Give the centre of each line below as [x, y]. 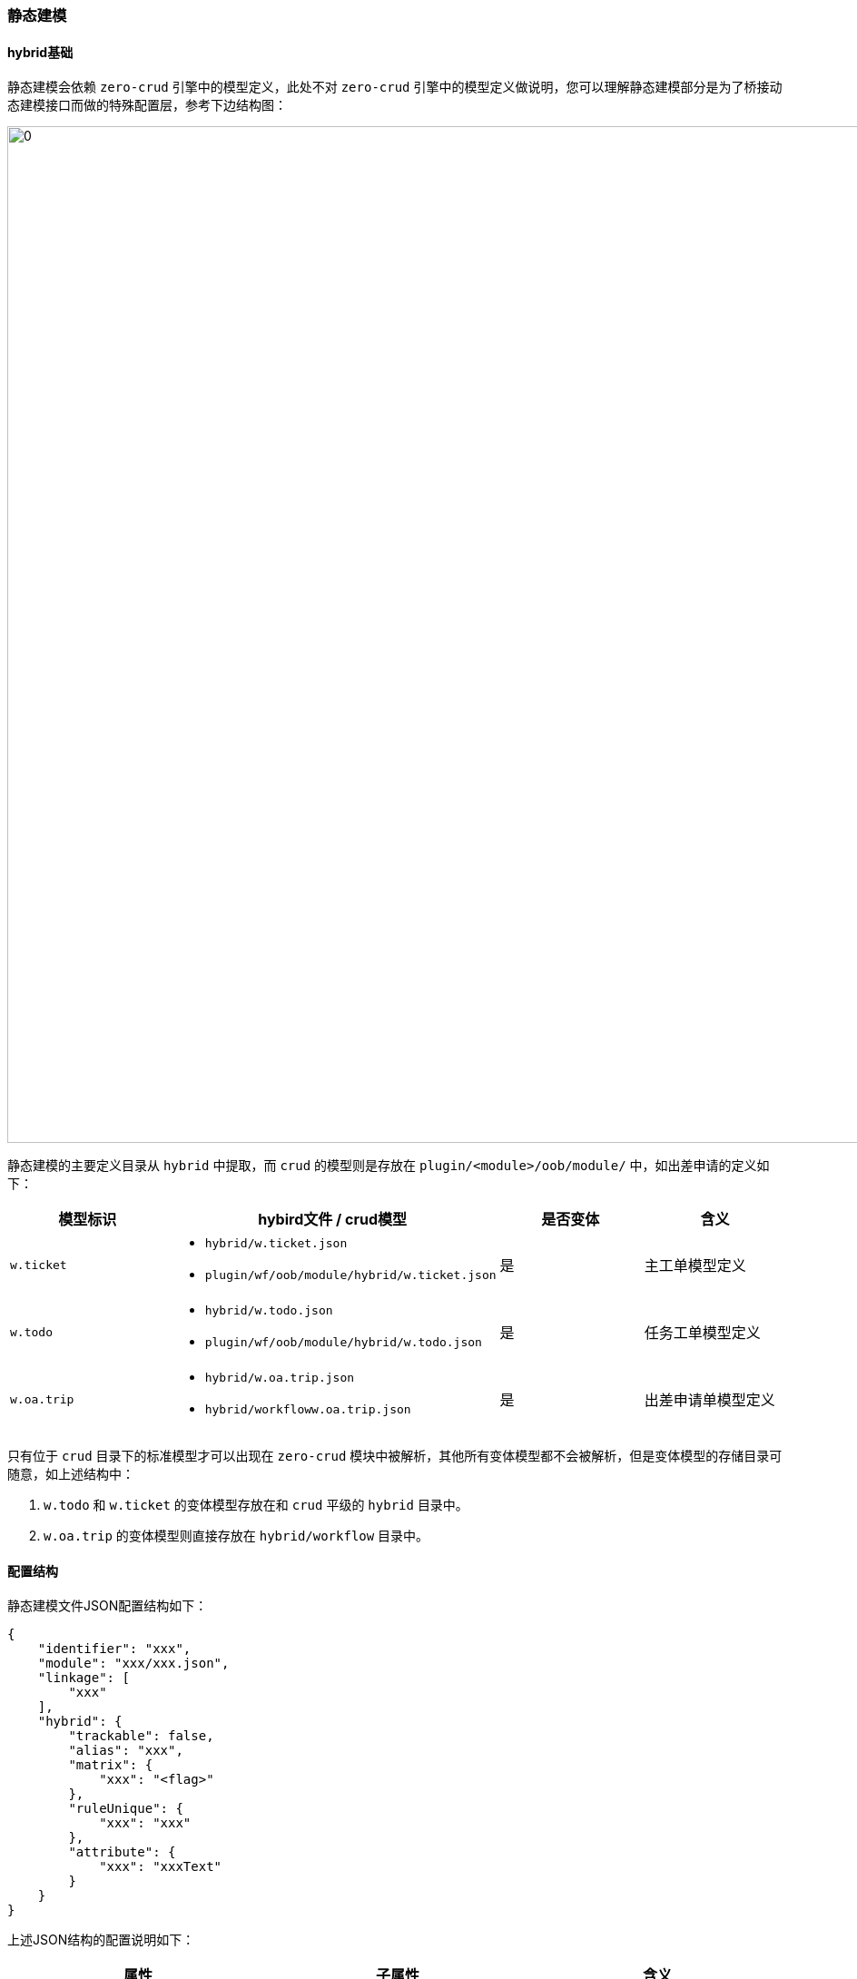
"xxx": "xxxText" [161, 1867]
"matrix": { [111, 1765]
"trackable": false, [141, 1736]
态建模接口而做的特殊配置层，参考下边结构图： [147, 105]
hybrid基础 [40, 52]
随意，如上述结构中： [71, 1474]
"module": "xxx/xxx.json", [133, 1664]
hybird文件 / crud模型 [332, 1220]
